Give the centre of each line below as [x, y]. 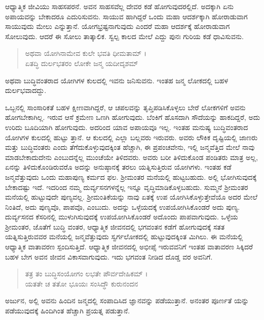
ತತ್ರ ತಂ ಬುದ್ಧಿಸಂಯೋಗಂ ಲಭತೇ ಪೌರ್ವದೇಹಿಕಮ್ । [86, 274]
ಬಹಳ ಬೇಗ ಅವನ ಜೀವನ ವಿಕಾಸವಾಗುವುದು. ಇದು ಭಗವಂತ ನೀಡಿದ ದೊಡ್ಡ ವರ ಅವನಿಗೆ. [109, 256]
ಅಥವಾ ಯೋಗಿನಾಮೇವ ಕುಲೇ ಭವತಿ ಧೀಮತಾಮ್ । [86, 53]
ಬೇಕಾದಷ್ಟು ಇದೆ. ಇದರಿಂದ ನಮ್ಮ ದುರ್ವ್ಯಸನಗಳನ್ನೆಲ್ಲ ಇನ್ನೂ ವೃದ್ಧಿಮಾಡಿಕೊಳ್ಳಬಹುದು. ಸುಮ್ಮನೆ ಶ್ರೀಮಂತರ [127, 187]
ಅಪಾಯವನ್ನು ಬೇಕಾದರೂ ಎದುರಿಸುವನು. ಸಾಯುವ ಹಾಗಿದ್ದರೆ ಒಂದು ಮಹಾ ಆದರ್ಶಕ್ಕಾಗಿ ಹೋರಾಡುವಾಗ [126, 16]
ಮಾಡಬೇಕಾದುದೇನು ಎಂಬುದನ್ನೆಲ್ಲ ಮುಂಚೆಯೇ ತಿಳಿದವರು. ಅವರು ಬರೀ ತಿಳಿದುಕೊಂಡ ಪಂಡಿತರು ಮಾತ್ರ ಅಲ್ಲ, [131, 157]
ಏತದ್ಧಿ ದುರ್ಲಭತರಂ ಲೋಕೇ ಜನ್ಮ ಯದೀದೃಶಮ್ [82, 63]
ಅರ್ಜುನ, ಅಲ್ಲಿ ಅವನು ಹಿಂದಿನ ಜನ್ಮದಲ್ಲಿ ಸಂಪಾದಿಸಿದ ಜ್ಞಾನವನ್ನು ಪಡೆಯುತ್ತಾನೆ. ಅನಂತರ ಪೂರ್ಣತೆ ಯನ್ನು [127, 300]
